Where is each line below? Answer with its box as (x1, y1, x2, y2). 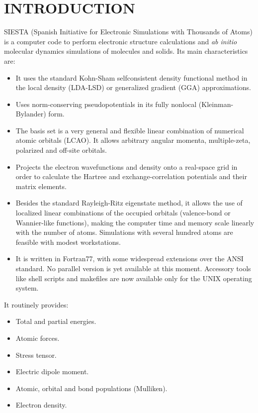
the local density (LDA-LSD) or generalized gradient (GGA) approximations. (15, 82, 251, 93)
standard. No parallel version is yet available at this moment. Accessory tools (15, 263, 251, 273)
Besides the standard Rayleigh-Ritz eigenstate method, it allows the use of (15, 198, 243, 208)
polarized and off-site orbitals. (15, 145, 107, 155)
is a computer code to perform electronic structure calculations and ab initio (4, 36, 237, 46)
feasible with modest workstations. (15, 236, 121, 247)
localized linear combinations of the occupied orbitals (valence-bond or (15, 207, 231, 218)
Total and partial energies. (15, 316, 96, 326)
